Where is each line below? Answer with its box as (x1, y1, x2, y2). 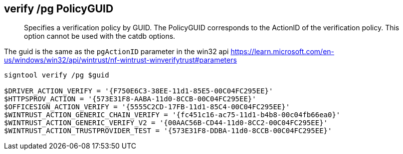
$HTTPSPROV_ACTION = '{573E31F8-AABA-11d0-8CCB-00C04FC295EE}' (4, 95, 256, 103)
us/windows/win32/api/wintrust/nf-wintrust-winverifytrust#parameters (4, 56, 237, 65)
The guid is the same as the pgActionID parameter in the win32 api (4, 47, 229, 56)
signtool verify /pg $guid (4, 71, 109, 79)
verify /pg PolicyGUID (4, 2, 114, 15)
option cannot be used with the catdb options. (24, 32, 176, 41)
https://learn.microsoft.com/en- (230, 47, 335, 56)
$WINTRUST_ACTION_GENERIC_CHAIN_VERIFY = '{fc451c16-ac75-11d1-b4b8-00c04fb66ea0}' (4, 111, 341, 119)
